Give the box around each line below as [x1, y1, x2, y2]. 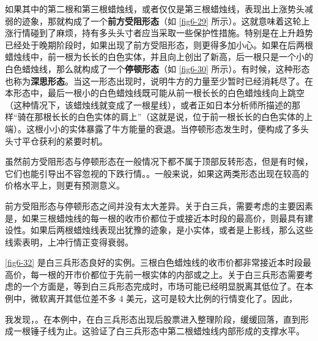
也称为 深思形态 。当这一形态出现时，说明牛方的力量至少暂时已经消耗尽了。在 [5, 74, 313, 87]
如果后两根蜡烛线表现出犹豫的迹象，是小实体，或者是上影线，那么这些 [30, 223, 313, 236]
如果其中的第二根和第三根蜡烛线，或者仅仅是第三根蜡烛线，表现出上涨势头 [5, 2, 305, 15]
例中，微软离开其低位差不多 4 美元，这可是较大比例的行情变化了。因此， [5, 292, 298, 305]
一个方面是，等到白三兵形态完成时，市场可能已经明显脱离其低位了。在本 [21, 280, 313, 293]
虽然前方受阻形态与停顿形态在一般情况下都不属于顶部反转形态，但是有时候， [5, 155, 313, 168]
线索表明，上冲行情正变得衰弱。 [5, 235, 133, 248]
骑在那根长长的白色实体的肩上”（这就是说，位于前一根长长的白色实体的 [17, 110, 305, 123]
